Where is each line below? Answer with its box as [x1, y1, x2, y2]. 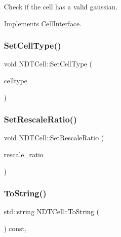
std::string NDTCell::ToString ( [4, 206, 99, 217]
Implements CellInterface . [4, 18, 81, 28]
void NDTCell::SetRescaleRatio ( [4, 132, 104, 143]
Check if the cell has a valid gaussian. [4, 1, 118, 11]
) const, [4, 223, 27, 233]
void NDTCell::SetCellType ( [4, 59, 92, 69]
